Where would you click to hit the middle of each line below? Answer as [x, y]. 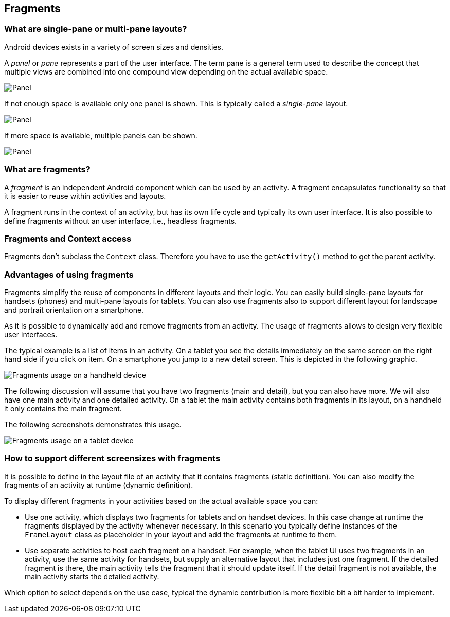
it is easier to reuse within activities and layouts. [85, 196]
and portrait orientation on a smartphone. [74, 310]
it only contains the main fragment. [63, 409]
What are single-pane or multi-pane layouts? [96, 29]
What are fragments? [47, 169]
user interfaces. [31, 335]
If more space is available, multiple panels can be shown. [101, 135]
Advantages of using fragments [69, 274]
